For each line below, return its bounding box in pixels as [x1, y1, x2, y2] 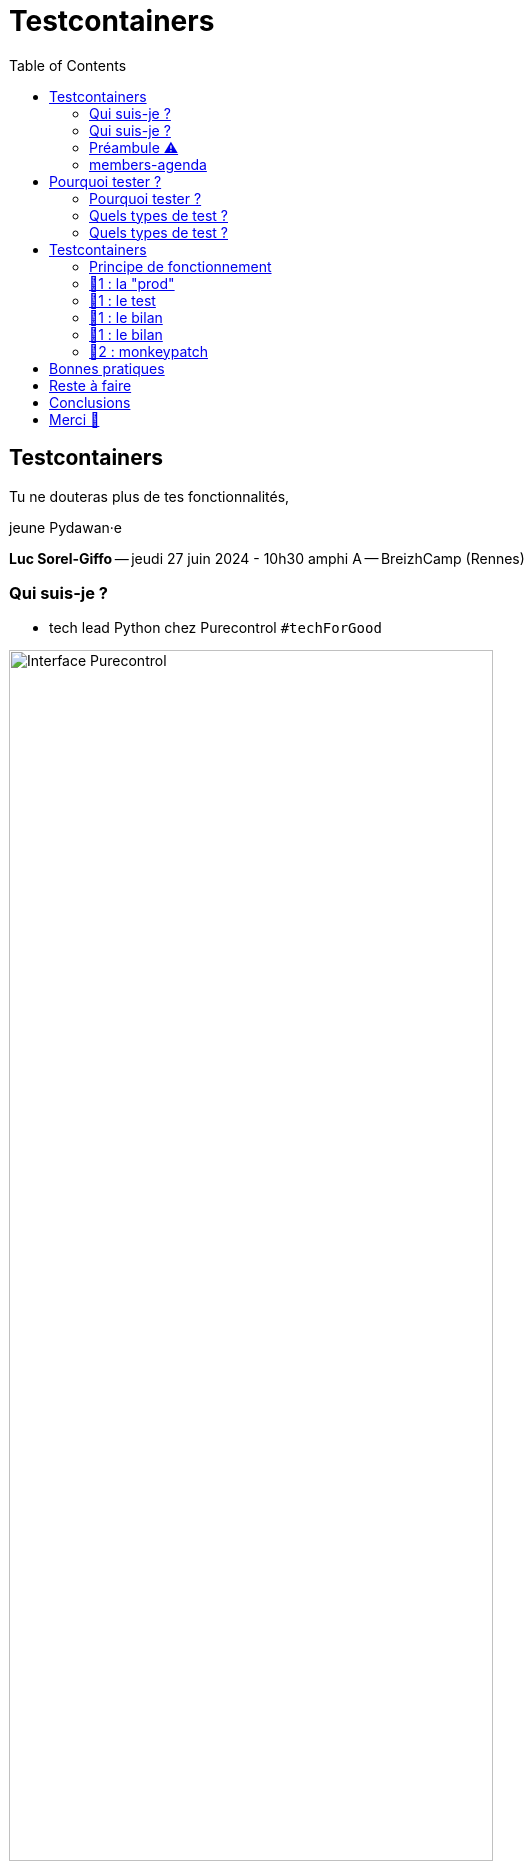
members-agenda [89, 155, 207, 173]
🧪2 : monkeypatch [89, 342, 208, 360]
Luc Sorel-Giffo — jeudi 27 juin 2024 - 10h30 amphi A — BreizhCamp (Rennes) [9, 549, 525, 567]
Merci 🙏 [49, 410, 100, 428]
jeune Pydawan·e [9, 518, 122, 536]
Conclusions [49, 393, 131, 411]
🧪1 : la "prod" [89, 274, 175, 292]
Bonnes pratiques [49, 359, 165, 377]
